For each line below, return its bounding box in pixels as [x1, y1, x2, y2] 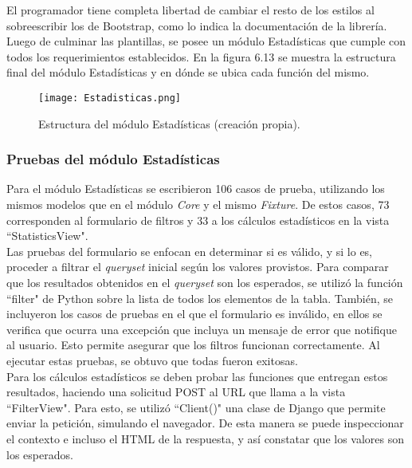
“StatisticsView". [6, 227, 88, 244]
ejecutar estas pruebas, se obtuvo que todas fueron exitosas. [6, 352, 298, 368]
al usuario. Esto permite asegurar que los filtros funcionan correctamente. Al [6, 336, 380, 353]
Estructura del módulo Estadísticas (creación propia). [38, 115, 300, 132]
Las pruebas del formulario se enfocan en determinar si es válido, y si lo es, [6, 242, 373, 259]
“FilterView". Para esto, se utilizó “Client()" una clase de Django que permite [6, 399, 386, 415]
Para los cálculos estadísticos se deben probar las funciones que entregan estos [6, 368, 388, 384]
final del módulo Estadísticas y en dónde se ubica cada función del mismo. [6, 64, 370, 81]
